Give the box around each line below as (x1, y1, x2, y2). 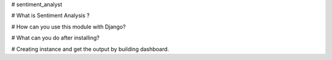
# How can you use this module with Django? (11, 23, 126, 30)
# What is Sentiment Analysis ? (11, 12, 90, 19)
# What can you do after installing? (11, 34, 100, 42)
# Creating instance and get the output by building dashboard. (11, 45, 169, 53)
